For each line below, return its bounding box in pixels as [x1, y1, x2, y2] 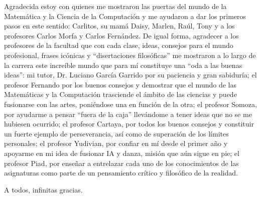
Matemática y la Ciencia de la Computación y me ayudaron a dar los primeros [4, 10, 246, 21]
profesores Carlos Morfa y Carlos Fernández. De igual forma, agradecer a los [4, 30, 239, 40]
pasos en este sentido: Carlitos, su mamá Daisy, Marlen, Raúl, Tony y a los [4, 20, 235, 31]
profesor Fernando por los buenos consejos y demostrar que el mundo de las [4, 79, 236, 89]
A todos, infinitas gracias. [4, 184, 83, 194]
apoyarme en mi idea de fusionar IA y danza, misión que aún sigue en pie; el [4, 147, 239, 158]
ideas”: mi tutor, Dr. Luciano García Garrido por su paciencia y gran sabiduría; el [4, 69, 257, 80]
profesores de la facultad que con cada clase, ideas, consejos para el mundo [4, 40, 233, 50]
